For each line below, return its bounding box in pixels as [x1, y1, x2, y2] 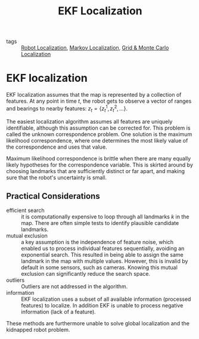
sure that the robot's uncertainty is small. [6, 174, 107, 181]
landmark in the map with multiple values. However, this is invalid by [21, 258, 188, 265]
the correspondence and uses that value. [6, 143, 107, 150]
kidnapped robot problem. [6, 326, 70, 334]
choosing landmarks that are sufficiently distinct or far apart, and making [6, 167, 185, 174]
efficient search [6, 207, 45, 214]
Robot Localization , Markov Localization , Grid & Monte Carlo [21, 44, 169, 51]
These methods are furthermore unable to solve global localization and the [6, 320, 189, 327]
